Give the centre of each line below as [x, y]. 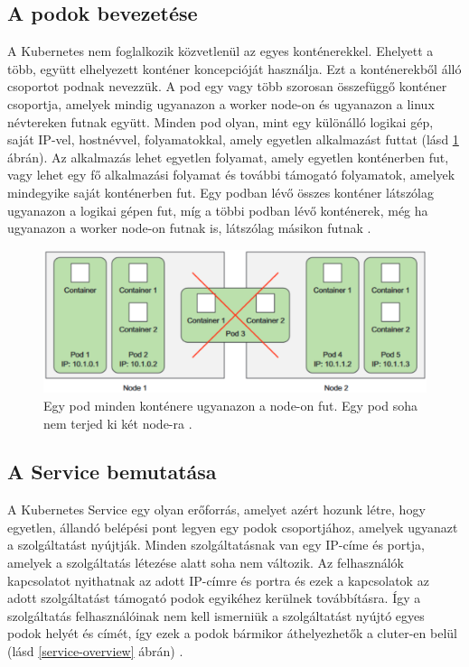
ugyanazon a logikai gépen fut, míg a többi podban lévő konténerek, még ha [218, 210]
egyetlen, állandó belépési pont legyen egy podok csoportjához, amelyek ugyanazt [233, 527]
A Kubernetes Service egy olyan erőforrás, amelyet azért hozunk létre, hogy [216, 510]
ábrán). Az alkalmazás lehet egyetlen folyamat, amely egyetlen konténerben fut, [228, 157]
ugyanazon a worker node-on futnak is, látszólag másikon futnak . [189, 228]
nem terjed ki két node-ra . [118, 423]
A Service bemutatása [112, 472]
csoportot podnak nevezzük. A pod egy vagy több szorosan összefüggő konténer [227, 86]
